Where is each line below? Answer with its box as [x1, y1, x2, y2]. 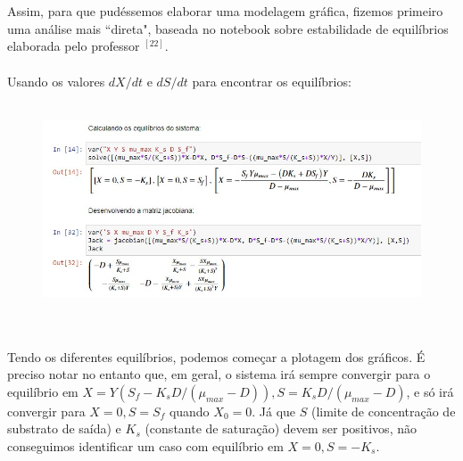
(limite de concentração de [310, 401, 456, 420]
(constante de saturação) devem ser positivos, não [145, 419, 417, 438]
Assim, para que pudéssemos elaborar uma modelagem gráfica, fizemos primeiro [7, 2, 443, 21]
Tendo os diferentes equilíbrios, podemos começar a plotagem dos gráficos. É [7, 347, 426, 366]
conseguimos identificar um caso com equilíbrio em [7, 437, 284, 456]
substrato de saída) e [7, 419, 121, 438]
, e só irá [406, 382, 454, 400]
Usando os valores [7, 71, 105, 90]
